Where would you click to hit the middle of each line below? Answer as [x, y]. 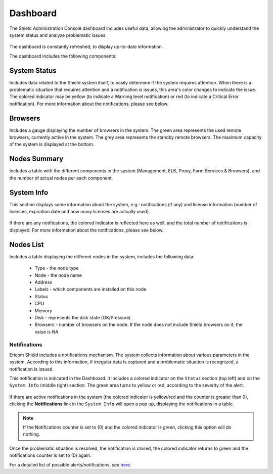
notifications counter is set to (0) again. [50, 455]
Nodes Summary [36, 159]
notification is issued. [32, 369]
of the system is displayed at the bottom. [52, 145]
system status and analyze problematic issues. [58, 35]
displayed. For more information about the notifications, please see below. [86, 230]
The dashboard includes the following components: [63, 56]
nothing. [32, 434]
